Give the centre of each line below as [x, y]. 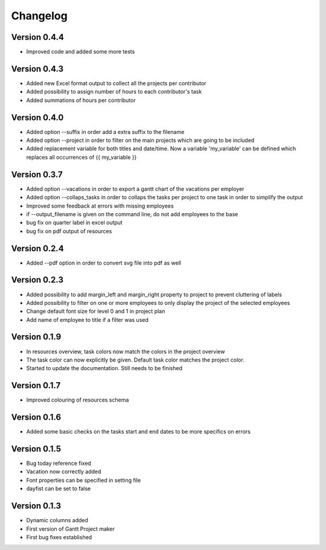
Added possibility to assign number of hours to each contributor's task [114, 92]
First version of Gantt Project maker [70, 529]
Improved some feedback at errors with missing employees [100, 206]
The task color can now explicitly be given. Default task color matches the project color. [135, 360]
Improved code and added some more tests [81, 52]
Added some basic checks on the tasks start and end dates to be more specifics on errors [138, 432]
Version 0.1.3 [36, 506]
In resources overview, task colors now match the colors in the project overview [126, 351]
